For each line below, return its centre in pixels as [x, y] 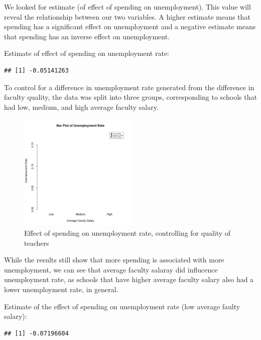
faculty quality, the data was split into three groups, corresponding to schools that [130, 97]
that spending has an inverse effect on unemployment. [87, 36]
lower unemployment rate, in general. [61, 289]
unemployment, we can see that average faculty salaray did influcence [111, 269]
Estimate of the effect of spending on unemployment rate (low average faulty [122, 306]
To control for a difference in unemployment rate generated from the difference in [129, 87]
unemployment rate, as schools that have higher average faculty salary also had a [129, 279]
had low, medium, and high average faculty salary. [81, 107]
